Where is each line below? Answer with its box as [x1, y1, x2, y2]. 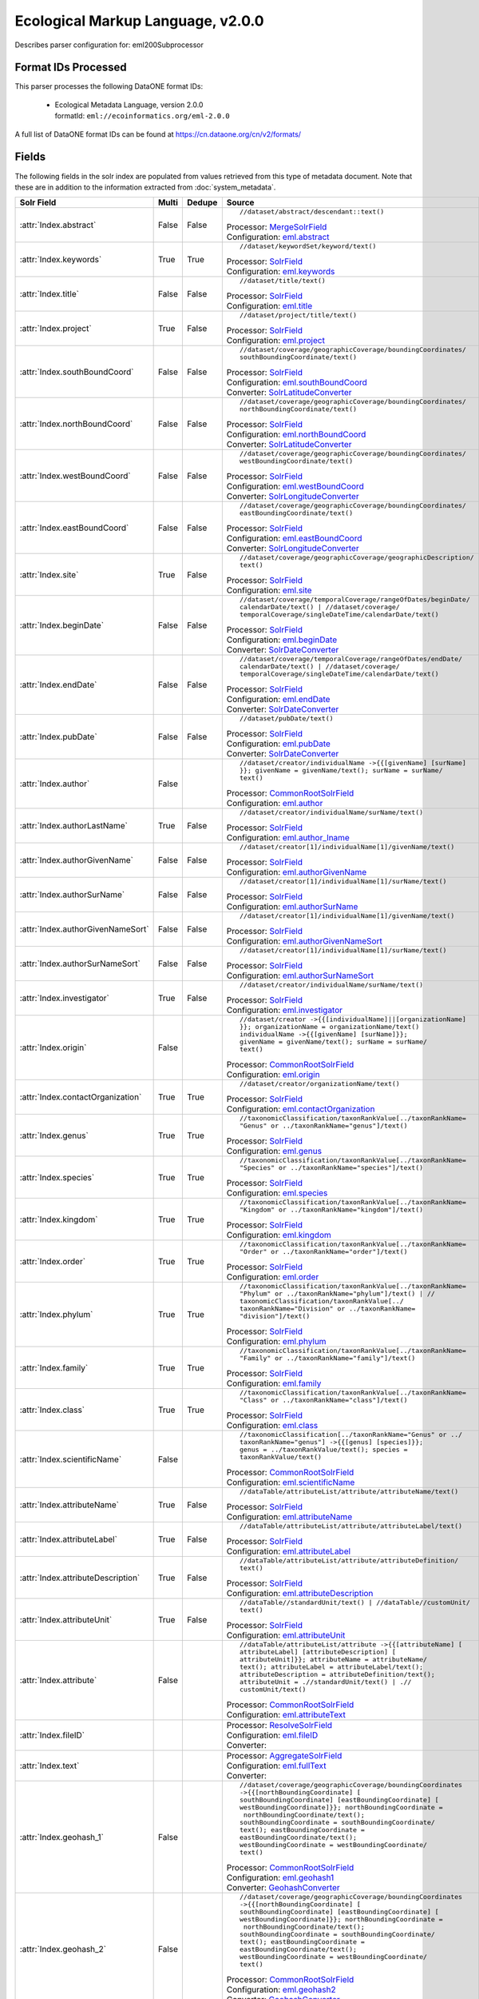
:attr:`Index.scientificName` [19, 1454, 122, 1465]
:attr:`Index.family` [19, 1362, 89, 1373]
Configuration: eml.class [226, 1420, 319, 1431]
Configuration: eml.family [226, 1378, 322, 1389]
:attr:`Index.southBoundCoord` [19, 366, 135, 377]
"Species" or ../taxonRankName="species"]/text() [239, 1163, 424, 1172]
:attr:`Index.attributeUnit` [19, 1614, 113, 1625]
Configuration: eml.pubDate [226, 738, 331, 749]
